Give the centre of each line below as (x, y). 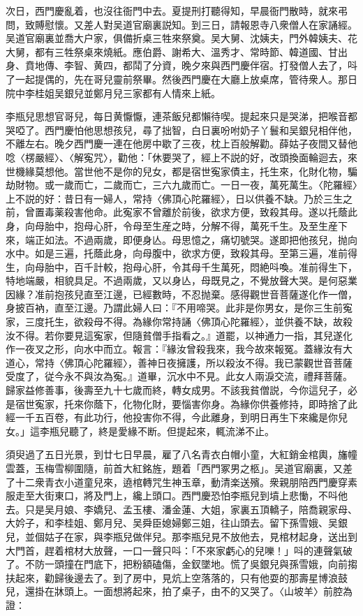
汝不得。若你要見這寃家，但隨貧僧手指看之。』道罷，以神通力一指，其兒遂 (174, 335)
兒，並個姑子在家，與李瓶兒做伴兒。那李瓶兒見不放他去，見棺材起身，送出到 (181, 536)
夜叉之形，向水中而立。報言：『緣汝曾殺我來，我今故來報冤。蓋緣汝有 (184, 349)
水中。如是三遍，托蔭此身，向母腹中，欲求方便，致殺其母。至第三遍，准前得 (181, 253)
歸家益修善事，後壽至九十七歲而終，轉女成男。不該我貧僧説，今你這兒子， (177, 390)
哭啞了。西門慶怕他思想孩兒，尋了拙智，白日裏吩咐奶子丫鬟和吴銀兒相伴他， (181, 130)
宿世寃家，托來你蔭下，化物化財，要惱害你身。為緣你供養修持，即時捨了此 (186, 403)
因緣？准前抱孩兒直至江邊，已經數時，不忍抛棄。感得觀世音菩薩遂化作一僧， (181, 294)
